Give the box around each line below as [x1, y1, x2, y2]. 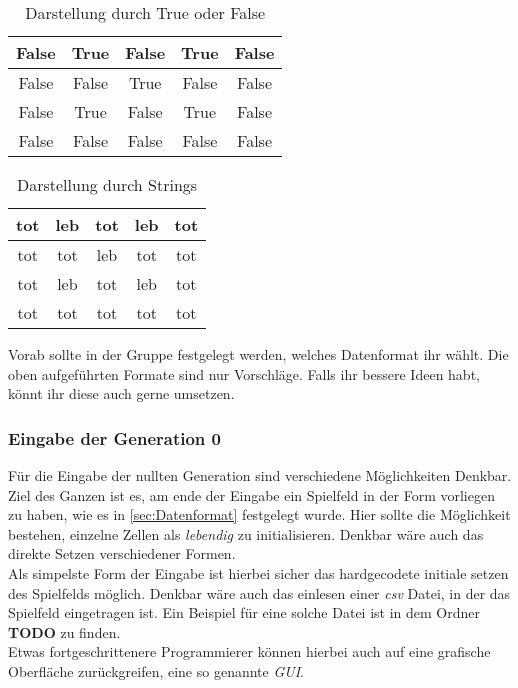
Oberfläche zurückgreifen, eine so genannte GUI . [8, 660, 304, 681]
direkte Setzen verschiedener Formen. [8, 543, 236, 564]
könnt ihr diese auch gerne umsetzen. [8, 383, 235, 404]
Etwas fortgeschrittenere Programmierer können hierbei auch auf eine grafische [8, 641, 491, 662]
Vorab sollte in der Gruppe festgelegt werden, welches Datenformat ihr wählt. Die [8, 344, 509, 364]
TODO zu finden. [8, 621, 121, 642]
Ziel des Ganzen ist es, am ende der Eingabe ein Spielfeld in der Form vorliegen [8, 484, 495, 505]
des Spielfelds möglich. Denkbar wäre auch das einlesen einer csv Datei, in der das [8, 582, 511, 603]
